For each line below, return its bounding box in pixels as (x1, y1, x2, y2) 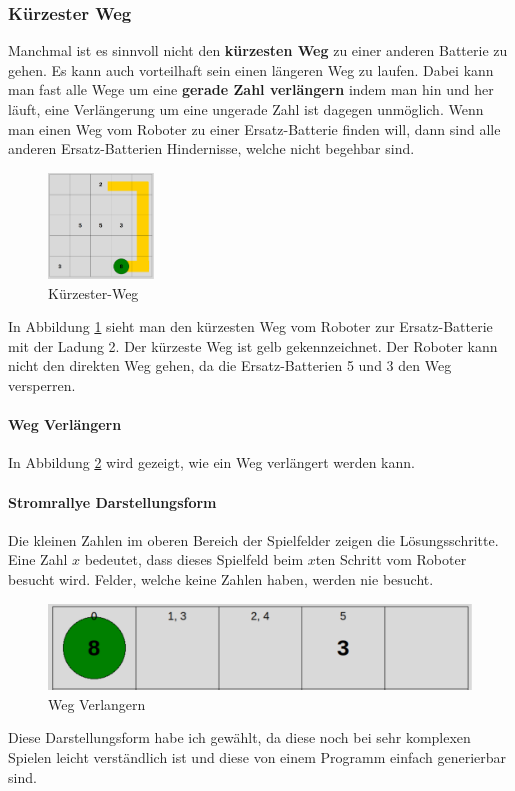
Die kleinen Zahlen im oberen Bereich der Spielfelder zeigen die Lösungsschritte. (8, 529, 499, 550)
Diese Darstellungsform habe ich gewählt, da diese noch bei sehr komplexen (8, 727, 471, 748)
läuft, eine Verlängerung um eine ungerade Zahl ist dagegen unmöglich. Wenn (8, 99, 484, 119)
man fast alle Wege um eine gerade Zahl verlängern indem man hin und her (8, 79, 494, 100)
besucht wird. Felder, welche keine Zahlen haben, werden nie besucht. (8, 569, 434, 590)
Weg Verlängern (8, 414, 122, 435)
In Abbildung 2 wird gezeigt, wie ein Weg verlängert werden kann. (8, 452, 415, 473)
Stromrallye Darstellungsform (8, 491, 217, 512)
